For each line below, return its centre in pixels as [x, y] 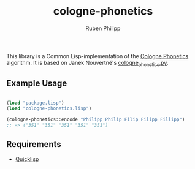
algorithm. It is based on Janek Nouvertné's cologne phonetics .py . [87, 63]
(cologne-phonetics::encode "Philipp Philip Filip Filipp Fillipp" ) [96, 120]
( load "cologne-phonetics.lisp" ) [49, 108]
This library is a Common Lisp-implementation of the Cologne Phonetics [97, 56]
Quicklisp [27, 159]
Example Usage [37, 84]
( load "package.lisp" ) [35, 103]
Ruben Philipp [103, 28]
